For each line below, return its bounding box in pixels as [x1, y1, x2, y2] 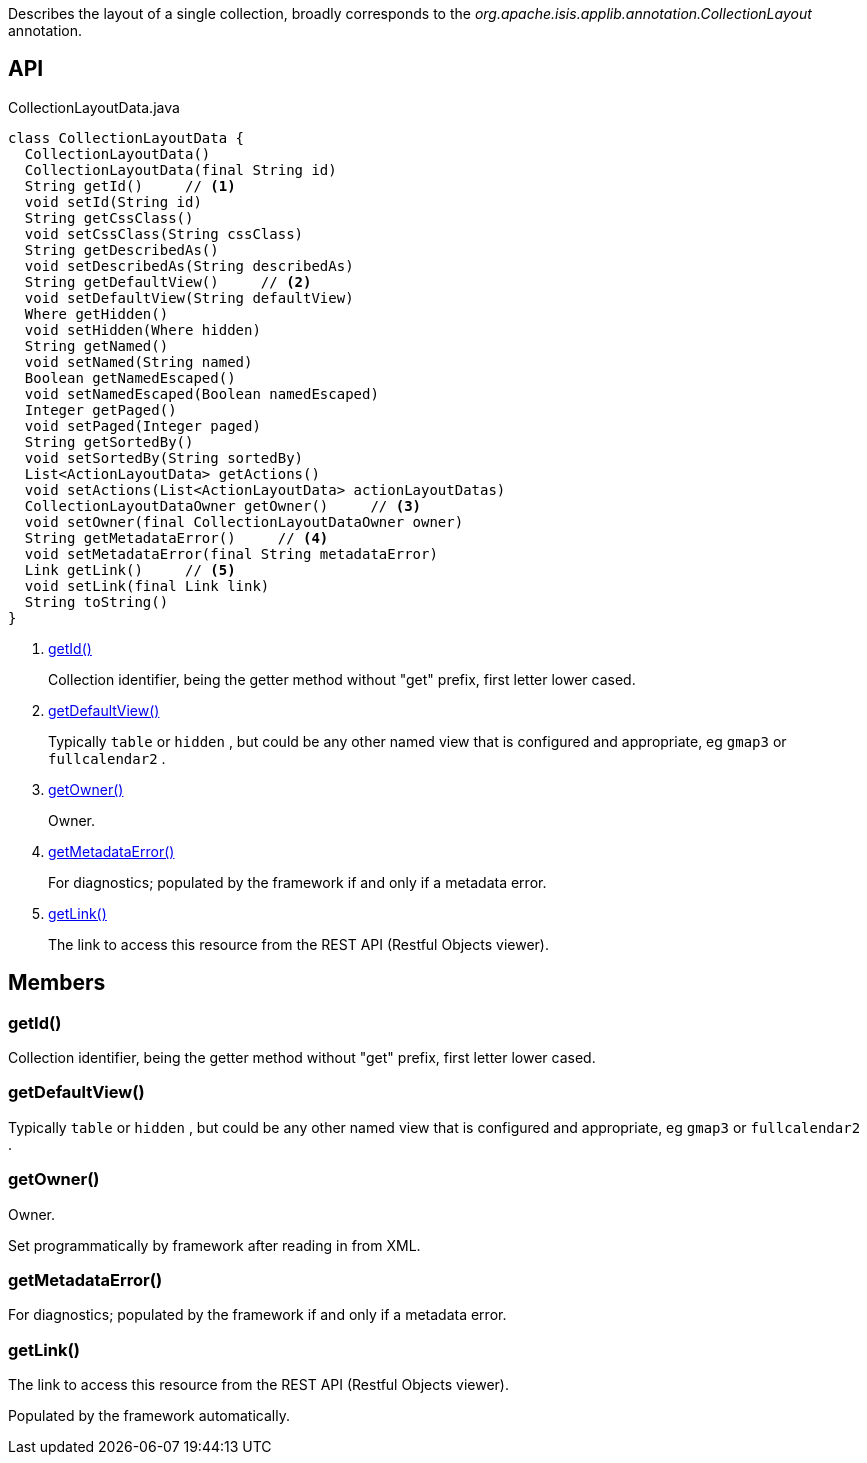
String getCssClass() [24, 209, 194, 226]
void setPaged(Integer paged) [24, 417, 261, 434]
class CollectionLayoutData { [8, 129, 245, 146]
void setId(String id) [24, 193, 202, 210]
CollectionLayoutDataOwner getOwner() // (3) [24, 497, 422, 514]
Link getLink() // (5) [24, 561, 236, 578]
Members [8, 970, 106, 996]
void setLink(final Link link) [24, 577, 270, 594]
